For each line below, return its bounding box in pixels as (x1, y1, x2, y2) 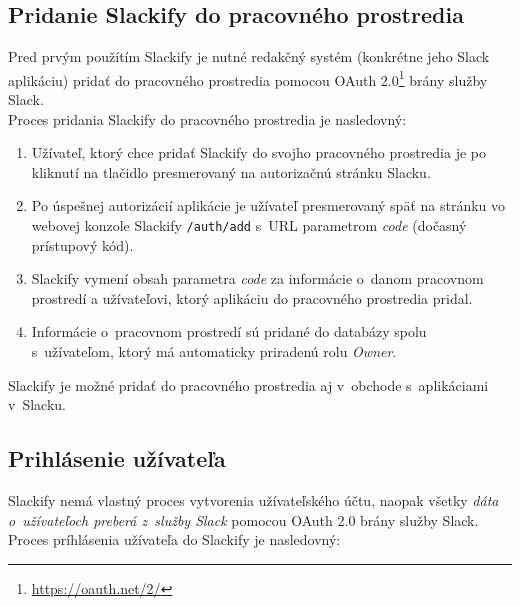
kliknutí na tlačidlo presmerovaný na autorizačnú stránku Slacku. (31, 161, 431, 182)
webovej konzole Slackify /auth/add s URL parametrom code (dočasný (31, 215, 467, 236)
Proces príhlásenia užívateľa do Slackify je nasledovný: (8, 529, 341, 550)
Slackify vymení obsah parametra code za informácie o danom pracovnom (31, 268, 484, 289)
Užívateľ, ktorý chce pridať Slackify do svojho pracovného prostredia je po (31, 142, 487, 163)
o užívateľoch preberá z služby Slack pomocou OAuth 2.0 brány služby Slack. (8, 509, 479, 530)
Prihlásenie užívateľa (8, 443, 226, 474)
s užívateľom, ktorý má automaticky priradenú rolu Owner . (31, 341, 397, 362)
